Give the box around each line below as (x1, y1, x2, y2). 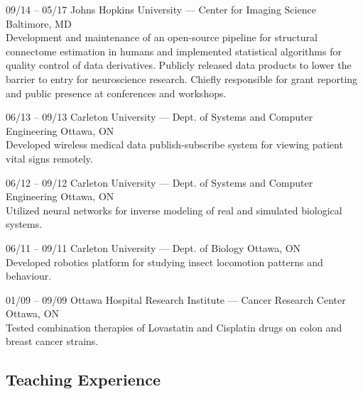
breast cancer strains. (6, 334, 99, 349)
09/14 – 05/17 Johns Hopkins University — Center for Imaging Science (6, 2, 316, 16)
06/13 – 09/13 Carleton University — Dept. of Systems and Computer (6, 109, 313, 124)
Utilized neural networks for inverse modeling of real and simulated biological (6, 202, 342, 217)
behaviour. (6, 268, 52, 283)
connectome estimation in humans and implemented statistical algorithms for (6, 43, 342, 58)
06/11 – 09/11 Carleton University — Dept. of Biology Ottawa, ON (6, 240, 301, 255)
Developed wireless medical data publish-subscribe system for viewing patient (6, 137, 343, 152)
